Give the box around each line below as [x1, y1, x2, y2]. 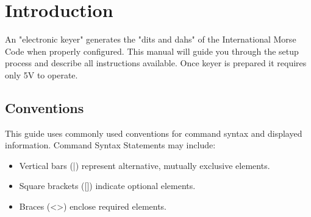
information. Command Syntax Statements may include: [5, 139, 216, 151]
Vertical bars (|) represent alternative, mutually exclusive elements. [19, 159, 270, 171]
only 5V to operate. [5, 68, 78, 81]
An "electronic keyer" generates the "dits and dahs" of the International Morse [5, 33, 296, 46]
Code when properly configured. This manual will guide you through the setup [5, 44, 299, 57]
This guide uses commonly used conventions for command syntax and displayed [5, 126, 302, 139]
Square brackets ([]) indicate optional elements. [19, 179, 196, 192]
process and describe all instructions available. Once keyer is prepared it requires [5, 57, 307, 69]
